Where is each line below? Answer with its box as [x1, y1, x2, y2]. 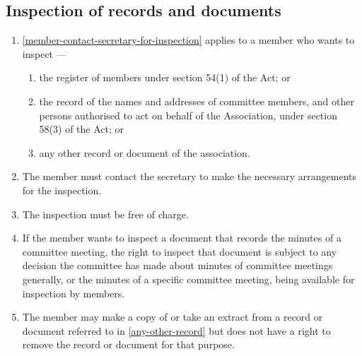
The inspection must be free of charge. [22, 206, 189, 221]
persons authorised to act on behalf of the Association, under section [39, 107, 337, 122]
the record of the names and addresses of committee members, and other [39, 93, 355, 108]
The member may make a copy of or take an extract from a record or [22, 309, 323, 324]
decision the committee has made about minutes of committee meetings [22, 258, 333, 273]
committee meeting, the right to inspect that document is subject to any [22, 244, 337, 259]
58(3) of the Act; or [39, 121, 124, 136]
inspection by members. [22, 285, 125, 300]
